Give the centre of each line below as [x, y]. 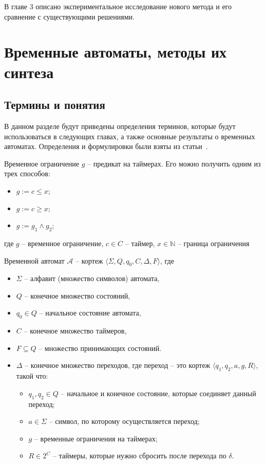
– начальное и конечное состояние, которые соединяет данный [158, 393]
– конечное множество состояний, [77, 295]
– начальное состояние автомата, [90, 313]
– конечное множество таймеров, [75, 331]
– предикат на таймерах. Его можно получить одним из [174, 163]
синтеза [29, 72]
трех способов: [27, 173]
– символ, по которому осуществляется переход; [124, 421]
